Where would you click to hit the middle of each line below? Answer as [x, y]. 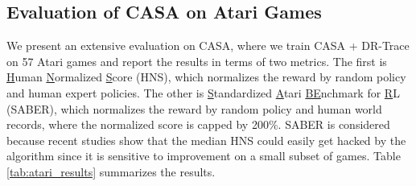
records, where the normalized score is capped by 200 [138, 124]
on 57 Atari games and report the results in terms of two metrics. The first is [197, 61]
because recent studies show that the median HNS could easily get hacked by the [206, 140]
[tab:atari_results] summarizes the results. [111, 171]
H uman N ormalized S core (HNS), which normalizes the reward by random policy [206, 77]
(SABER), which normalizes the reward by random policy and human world [194, 108]
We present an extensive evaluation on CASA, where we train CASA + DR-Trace [208, 45]
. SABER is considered [334, 124]
